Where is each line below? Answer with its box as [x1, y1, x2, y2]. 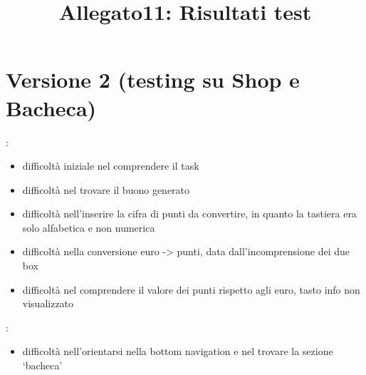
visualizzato [22, 296, 74, 311]
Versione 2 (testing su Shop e [6, 65, 300, 94]
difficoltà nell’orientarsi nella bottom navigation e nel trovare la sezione [22, 344, 333, 359]
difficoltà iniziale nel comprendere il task [22, 158, 199, 173]
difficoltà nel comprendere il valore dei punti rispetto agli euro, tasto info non [22, 282, 360, 297]
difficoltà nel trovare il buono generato [22, 182, 190, 197]
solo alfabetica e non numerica [22, 220, 155, 235]
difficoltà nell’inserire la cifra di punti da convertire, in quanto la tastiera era [22, 206, 357, 221]
